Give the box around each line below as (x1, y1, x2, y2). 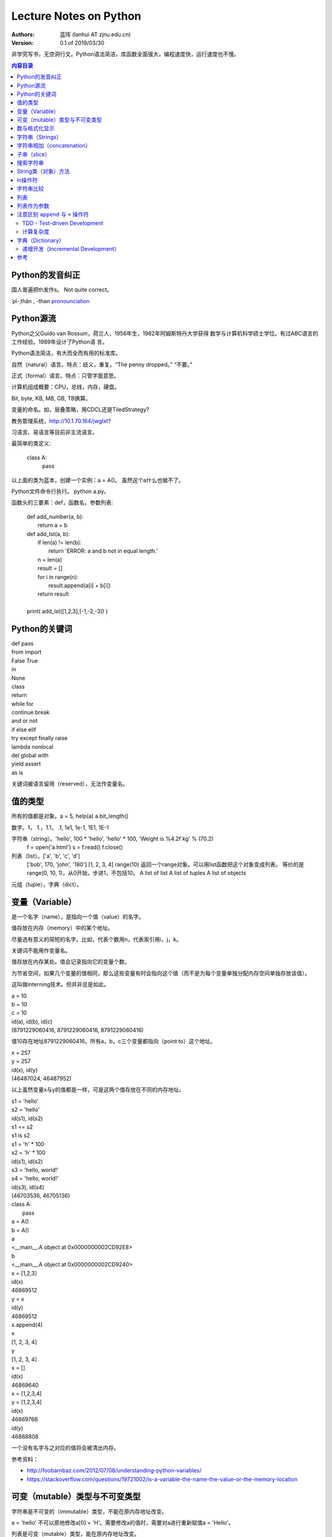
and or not (11, 717, 38, 725)
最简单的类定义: (11, 440, 52, 447)
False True (11, 657, 38, 664)
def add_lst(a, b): (26, 530, 70, 537)
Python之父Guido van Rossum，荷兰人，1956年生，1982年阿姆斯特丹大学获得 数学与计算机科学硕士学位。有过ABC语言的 (11, 330, 318, 337)
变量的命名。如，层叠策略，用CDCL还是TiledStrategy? (11, 406, 149, 413)
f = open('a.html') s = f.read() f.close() (26, 844, 123, 851)
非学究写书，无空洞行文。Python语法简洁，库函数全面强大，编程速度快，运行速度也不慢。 (11, 50, 240, 58)
